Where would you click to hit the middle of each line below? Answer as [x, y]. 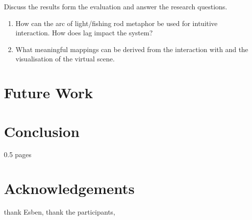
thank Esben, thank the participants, [60, 212]
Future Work [49, 93]
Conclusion [42, 131]
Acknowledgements [69, 188]
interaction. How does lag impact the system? [84, 33]
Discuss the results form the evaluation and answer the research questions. [116, 6]
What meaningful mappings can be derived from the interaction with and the [132, 49]
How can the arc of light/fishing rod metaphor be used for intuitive [116, 23]
